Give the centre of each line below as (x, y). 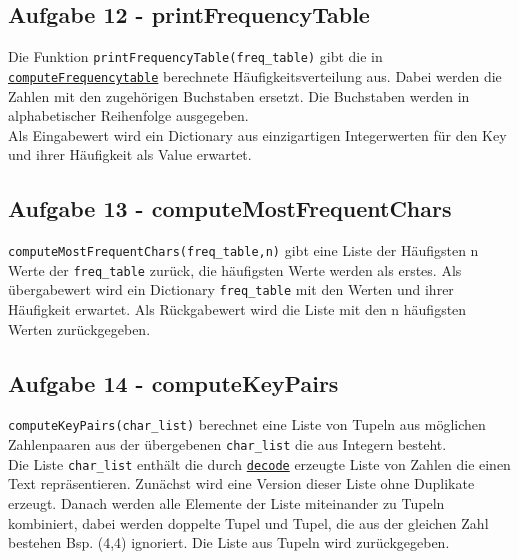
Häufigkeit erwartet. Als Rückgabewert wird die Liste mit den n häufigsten (237, 309)
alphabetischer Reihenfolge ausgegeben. (128, 115)
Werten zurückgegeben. (79, 328)
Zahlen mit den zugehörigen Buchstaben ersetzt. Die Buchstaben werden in (239, 95)
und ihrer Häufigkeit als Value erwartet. (130, 154)
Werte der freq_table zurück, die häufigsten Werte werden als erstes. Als (235, 269)
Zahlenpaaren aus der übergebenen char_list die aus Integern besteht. (227, 444)
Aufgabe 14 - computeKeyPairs (173, 382)
